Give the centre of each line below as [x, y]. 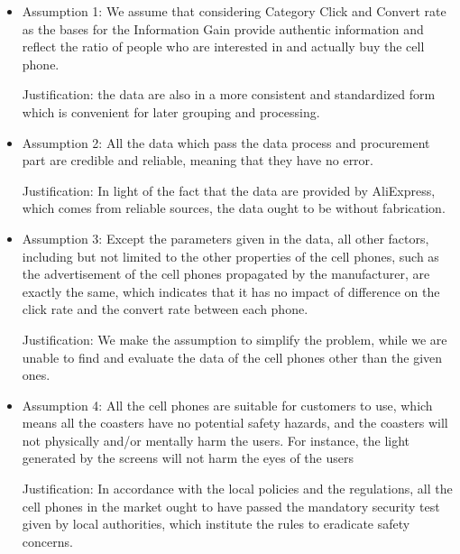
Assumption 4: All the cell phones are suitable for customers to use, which [227, 405]
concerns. [47, 541]
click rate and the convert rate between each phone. [165, 309]
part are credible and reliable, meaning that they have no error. [198, 160]
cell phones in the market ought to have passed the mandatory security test [231, 506]
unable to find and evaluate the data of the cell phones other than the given [232, 357]
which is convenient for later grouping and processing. [171, 111]
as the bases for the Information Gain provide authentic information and [223, 28]
